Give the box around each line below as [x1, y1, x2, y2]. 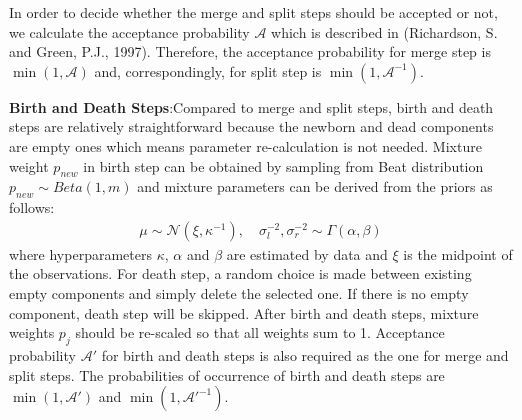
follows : [9, 197, 55, 218]
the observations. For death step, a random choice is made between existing [9, 263, 472, 284]
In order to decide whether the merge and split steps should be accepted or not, [9, 2, 498, 22]
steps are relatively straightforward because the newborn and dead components [9, 116, 494, 137]
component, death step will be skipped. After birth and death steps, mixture [9, 302, 479, 323]
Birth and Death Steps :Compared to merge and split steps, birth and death [9, 96, 494, 117]
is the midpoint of [403, 243, 513, 264]
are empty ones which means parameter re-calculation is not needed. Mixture [9, 135, 482, 156]
